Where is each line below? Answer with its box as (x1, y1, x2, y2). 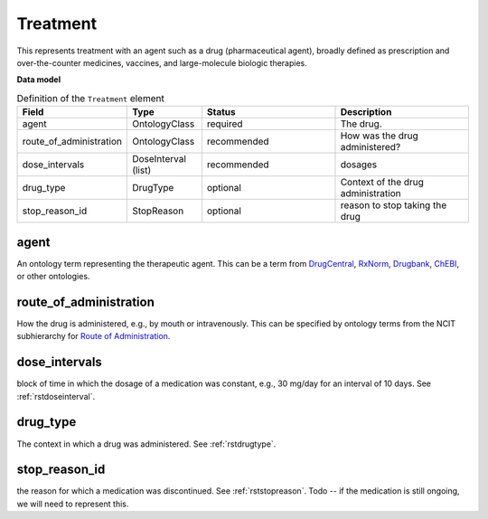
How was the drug (340, 129, 419, 142)
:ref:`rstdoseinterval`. (16, 391, 95, 401)
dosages (340, 158, 378, 171)
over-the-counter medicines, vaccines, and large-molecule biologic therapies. (16, 57, 307, 68)
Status (206, 106, 236, 118)
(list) (132, 164, 152, 176)
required (206, 118, 243, 130)
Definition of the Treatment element (16, 91, 164, 104)
